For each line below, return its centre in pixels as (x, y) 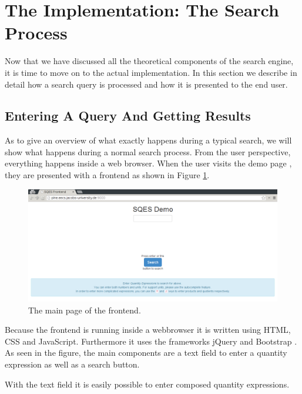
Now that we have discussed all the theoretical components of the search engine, (149, 61)
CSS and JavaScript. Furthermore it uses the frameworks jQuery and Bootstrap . (151, 341)
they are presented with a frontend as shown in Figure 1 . (107, 175)
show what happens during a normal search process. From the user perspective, (148, 151)
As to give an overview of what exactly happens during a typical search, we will (148, 140)
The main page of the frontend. (85, 310)
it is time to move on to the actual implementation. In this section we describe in (151, 72)
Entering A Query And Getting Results (128, 116)
